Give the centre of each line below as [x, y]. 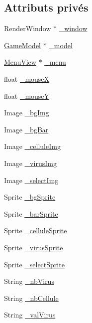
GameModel [22, 45]
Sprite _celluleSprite [36, 230]
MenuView [20, 62]
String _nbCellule [31, 298]
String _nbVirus [29, 281]
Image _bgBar [26, 129]
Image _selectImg [31, 180]
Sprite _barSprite [31, 213]
